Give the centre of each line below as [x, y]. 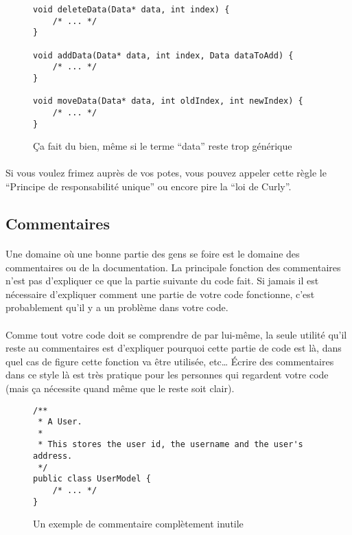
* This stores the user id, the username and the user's [171, 445]
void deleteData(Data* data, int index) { [131, 10]
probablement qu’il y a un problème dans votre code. [117, 307]
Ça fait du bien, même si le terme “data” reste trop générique [163, 146]
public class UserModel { [92, 479]
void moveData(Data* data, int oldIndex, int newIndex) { [168, 101]
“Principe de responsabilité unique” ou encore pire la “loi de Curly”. [149, 186]
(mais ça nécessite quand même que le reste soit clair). [120, 388]
